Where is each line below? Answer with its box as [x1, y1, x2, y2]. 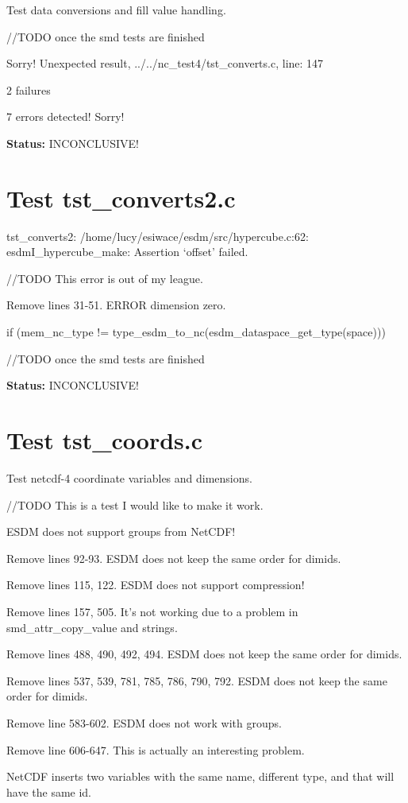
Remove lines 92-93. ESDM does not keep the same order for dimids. [6, 549, 341, 566]
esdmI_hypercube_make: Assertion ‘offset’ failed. [6, 243, 248, 260]
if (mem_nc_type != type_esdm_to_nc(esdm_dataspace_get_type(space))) [6, 324, 386, 340]
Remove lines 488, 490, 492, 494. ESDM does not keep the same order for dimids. [6, 646, 402, 662]
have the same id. [6, 783, 92, 800]
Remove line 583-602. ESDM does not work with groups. [6, 714, 282, 731]
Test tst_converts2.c [6, 181, 236, 214]
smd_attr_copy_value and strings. [6, 619, 178, 635]
